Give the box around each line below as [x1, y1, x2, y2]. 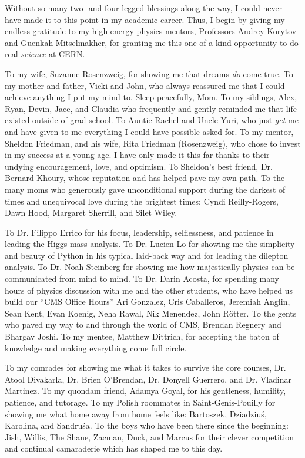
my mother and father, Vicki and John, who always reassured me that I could [5, 79, 285, 91]
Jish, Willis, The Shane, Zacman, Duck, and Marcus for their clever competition [5, 430, 294, 443]
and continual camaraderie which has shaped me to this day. [5, 442, 223, 454]
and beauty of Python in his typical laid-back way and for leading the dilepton [5, 249, 289, 261]
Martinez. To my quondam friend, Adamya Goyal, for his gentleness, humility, [5, 384, 286, 397]
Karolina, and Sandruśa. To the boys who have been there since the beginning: [5, 419, 289, 431]
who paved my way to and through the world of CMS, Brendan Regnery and [5, 318, 281, 331]
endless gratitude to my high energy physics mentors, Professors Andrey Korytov [5, 25, 297, 37]
